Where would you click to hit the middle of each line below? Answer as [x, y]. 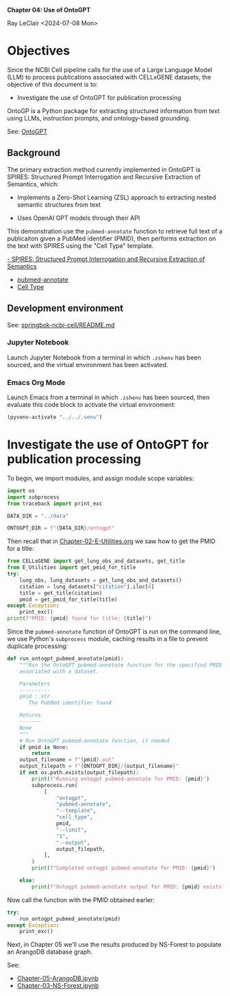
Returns [30, 715]
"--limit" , [72, 830]
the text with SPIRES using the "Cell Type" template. [80, 245]
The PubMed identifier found [70, 703]
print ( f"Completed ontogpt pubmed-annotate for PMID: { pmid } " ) [124, 868]
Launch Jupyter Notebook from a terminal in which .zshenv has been [104, 357]
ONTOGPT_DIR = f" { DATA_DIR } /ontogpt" [61, 528]
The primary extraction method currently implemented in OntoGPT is [104, 169]
